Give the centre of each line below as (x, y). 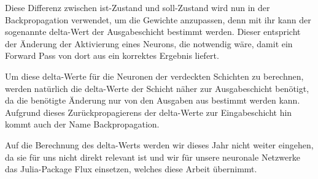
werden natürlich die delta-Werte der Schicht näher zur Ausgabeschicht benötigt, (157, 88)
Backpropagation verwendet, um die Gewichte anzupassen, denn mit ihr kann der (158, 19)
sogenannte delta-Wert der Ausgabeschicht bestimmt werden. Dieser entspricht (153, 32)
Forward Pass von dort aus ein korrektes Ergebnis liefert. (112, 55)
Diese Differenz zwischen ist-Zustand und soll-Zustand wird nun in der (138, 7)
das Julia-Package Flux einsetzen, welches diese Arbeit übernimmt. (131, 169)
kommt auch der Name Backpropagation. (82, 124)
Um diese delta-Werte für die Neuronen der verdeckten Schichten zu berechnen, (154, 76)
